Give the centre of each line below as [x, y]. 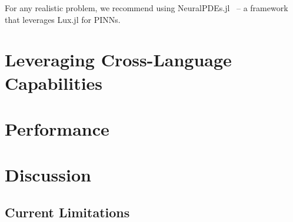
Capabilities [54, 83]
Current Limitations [67, 212]
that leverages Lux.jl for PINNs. [63, 19]
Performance [57, 128]
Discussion [48, 175]
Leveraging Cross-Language [118, 60]
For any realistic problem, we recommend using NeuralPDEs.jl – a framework [146, 8]
